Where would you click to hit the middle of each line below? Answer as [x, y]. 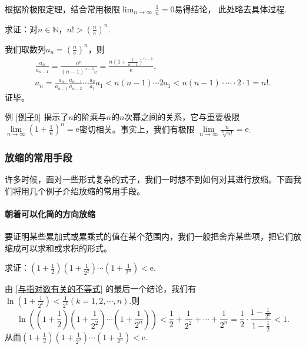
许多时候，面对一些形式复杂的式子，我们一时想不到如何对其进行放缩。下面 [149, 179]
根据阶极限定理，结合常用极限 [62, 9]
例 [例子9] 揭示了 [37, 117]
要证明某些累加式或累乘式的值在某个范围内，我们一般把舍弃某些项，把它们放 [153, 236]
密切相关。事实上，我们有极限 [137, 129]
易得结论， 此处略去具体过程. [231, 9]
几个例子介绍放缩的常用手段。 [87, 190]
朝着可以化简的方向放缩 [50, 213]
